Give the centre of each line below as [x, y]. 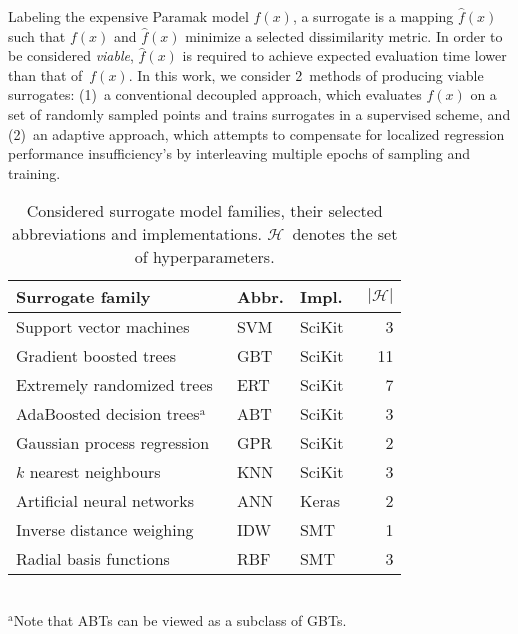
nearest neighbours [95, 472]
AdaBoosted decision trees [108, 414]
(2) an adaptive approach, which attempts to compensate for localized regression [256, 133]
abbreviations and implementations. [137, 234]
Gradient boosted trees [96, 356]
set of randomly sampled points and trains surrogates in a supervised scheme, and [259, 113]
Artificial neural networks [105, 501]
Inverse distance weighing [105, 530]
